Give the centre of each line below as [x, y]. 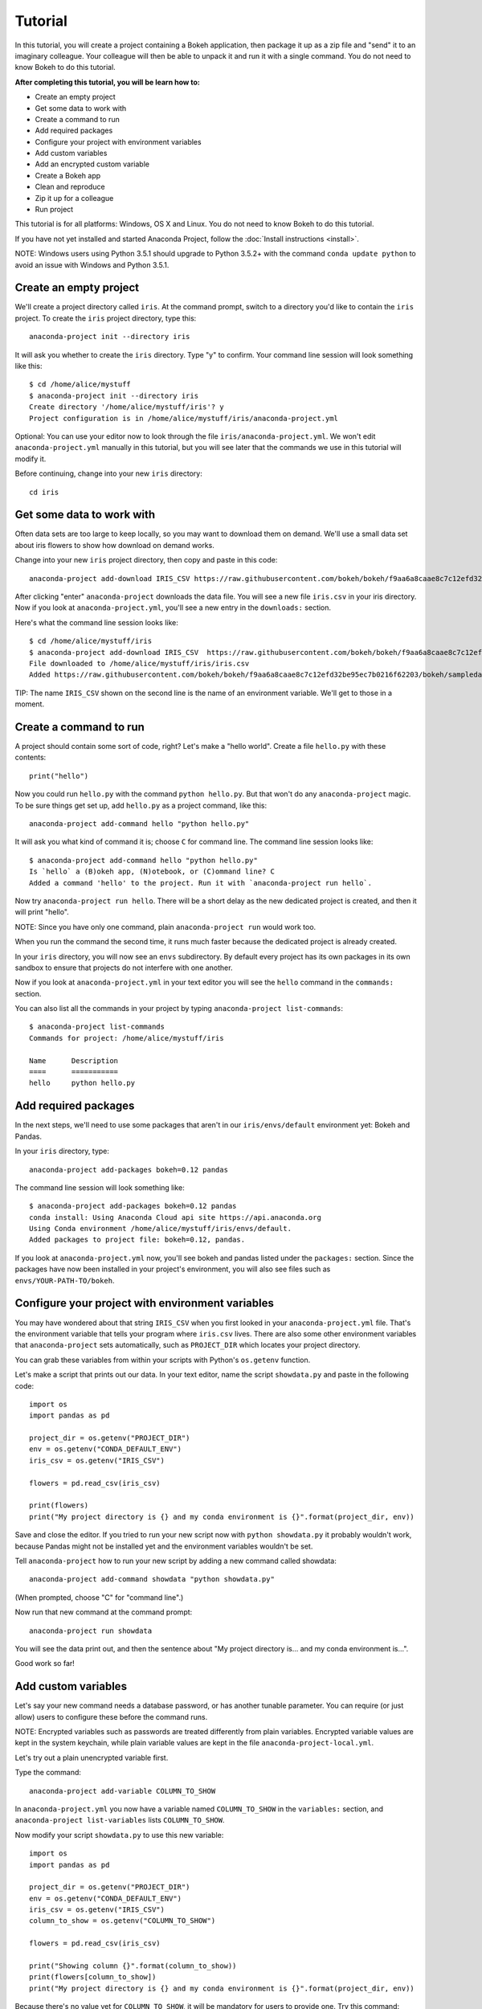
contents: [31, 757]
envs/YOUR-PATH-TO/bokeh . [65, 1280]
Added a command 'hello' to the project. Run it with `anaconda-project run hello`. [201, 883]
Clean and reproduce [70, 187]
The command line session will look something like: [100, 1187]
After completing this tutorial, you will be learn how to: [108, 82]
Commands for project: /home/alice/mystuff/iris [127, 1038]
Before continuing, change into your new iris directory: [108, 473]
